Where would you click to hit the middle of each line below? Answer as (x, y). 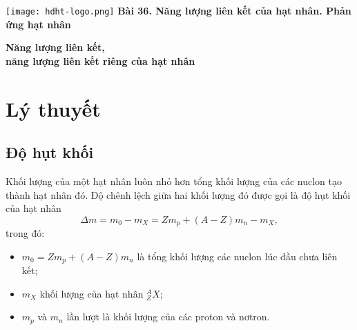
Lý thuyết (53, 108)
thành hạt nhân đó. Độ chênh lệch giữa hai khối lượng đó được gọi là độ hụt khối (178, 194)
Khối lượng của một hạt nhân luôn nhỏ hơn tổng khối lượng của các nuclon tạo (174, 181)
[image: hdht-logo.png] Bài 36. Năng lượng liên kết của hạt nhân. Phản (178, 10)
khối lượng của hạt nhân (91, 293)
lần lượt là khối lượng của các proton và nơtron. (168, 317)
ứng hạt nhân (38, 24)
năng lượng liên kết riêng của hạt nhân (100, 60)
